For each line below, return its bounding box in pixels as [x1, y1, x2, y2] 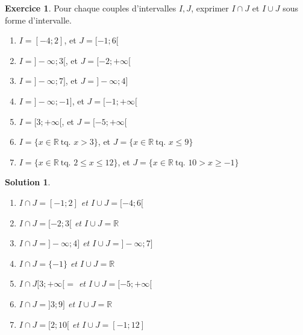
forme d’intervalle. [5, 13, 72, 26]
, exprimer [191, 2, 229, 14]
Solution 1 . [5, 176, 51, 188]
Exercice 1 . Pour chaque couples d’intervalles [5, 2, 176, 14]
